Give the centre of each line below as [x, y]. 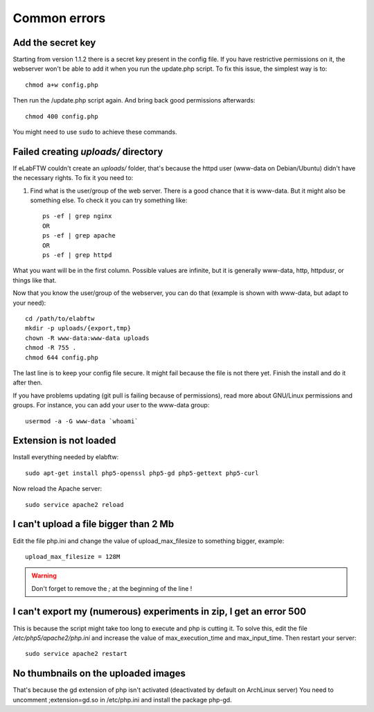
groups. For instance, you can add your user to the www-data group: [111, 405]
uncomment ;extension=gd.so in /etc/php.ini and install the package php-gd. [122, 700]
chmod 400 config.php [62, 116]
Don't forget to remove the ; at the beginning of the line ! [112, 588]
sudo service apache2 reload [74, 505]
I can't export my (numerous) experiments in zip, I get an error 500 [160, 612]
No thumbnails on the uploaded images [99, 674]
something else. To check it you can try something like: [109, 200]
